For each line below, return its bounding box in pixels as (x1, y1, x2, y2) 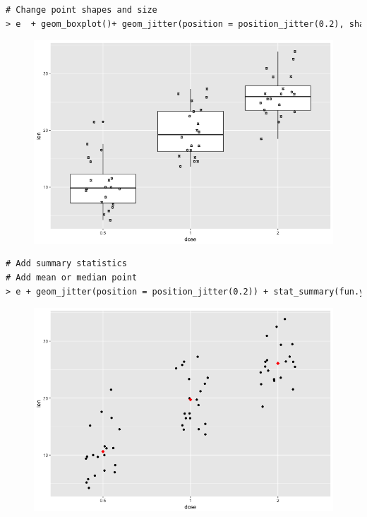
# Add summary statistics (6, 258, 127, 269)
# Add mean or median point (6, 272, 138, 283)
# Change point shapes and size (6, 5, 157, 15)
